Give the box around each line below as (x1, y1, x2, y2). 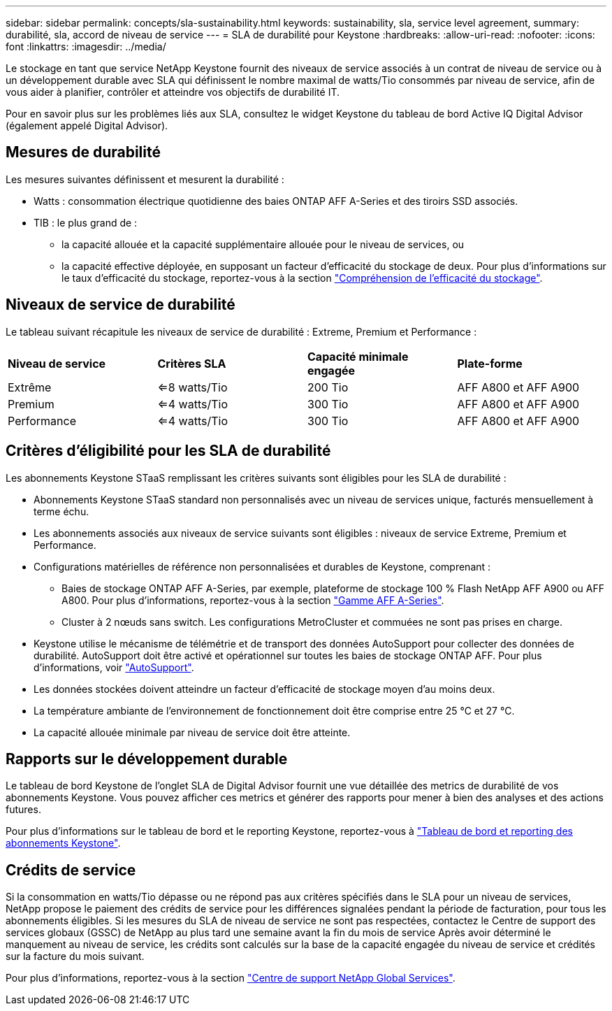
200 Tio (307, 380, 349, 394)
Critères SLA (157, 356, 226, 371)
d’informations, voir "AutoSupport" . (34, 661, 194, 673)
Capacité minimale (307, 349, 409, 364)
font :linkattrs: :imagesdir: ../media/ (6, 41, 166, 52)
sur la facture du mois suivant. (6, 950, 145, 963)
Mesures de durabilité (6, 143, 161, 162)
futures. (6, 803, 41, 816)
